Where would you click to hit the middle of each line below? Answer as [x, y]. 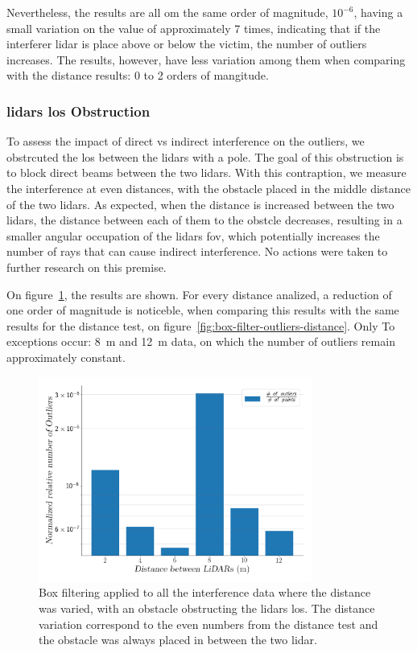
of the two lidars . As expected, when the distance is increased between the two [200, 204]
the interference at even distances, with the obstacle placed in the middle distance [209, 188]
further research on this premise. [87, 267]
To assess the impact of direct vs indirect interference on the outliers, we [186, 141]
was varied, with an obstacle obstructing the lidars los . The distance [207, 608]
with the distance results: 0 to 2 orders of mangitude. [138, 75]
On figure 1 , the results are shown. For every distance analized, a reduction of [199, 294]
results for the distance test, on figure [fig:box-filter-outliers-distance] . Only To [201, 325]
